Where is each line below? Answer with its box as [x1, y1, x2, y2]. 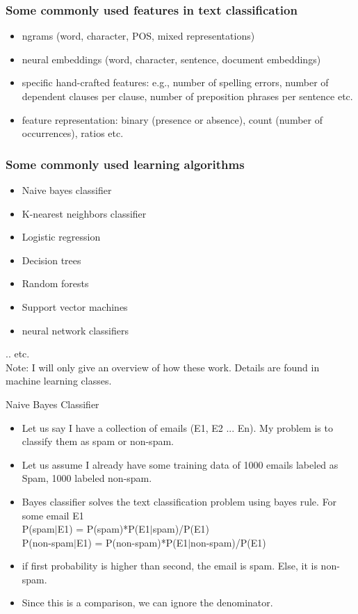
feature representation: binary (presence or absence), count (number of [22, 112, 323, 127]
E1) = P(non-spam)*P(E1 [76, 535, 188, 549]
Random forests [22, 276, 89, 291]
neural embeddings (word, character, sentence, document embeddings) [22, 51, 321, 66]
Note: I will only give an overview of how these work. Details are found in [6, 359, 320, 374]
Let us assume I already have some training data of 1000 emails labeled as [22, 457, 339, 471]
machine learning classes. [6, 373, 112, 388]
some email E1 [22, 508, 84, 522]
